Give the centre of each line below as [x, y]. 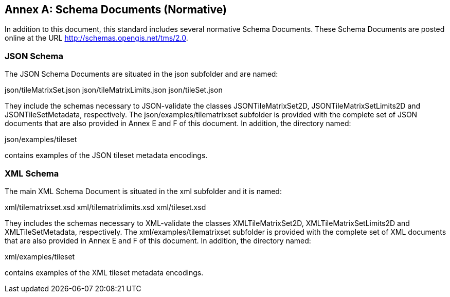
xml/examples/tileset [40, 256]
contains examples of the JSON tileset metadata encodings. [106, 155]
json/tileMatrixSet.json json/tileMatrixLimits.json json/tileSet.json [114, 90]
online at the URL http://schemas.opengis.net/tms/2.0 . [96, 38]
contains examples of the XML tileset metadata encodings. [104, 272]
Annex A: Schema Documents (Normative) [116, 10]
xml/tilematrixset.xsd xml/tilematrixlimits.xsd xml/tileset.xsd [105, 207]
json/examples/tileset [41, 139]
